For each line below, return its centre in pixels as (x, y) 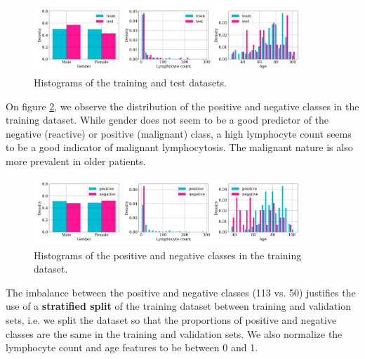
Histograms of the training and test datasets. (131, 82)
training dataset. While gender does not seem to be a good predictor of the (167, 120)
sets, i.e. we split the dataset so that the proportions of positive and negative (171, 319)
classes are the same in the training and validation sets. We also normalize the (174, 333)
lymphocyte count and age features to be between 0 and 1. (132, 347)
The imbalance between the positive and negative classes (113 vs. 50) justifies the (181, 292)
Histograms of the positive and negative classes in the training (168, 255)
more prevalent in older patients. (76, 161)
